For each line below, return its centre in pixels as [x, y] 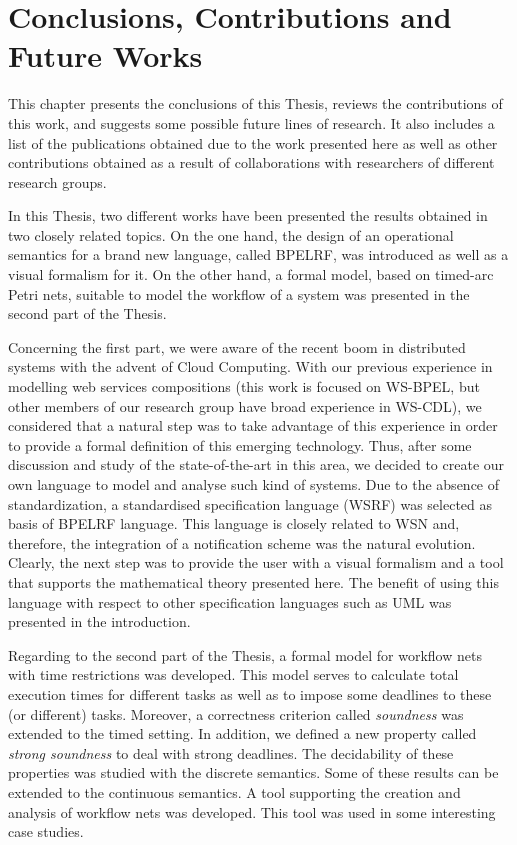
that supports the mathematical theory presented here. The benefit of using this [253, 581]
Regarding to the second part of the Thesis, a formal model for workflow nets [245, 654]
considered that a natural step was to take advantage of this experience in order [253, 425]
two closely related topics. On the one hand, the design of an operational [231, 234]
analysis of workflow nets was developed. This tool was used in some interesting [252, 811]
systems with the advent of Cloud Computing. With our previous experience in [250, 366]
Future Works [105, 55]
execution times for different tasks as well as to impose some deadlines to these [250, 693]
